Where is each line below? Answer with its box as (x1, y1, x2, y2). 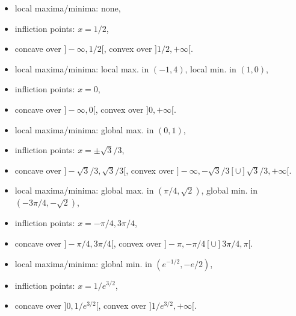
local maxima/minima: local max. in (14, 62, 149, 75)
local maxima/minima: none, (14, 2, 121, 14)
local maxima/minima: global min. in (14, 257, 152, 270)
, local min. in (185, 62, 236, 75)
